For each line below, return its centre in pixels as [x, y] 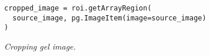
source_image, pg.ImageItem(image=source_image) [109, 18]
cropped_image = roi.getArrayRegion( [78, 8]
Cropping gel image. [40, 46]
